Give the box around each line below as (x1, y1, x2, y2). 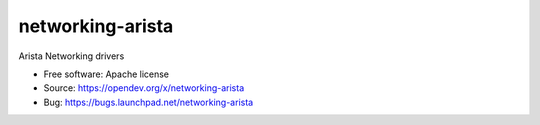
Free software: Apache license (43, 68, 170, 80)
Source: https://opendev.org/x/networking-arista (43, 82, 245, 94)
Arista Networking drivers (18, 50, 125, 62)
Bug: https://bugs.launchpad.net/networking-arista (43, 96, 254, 108)
